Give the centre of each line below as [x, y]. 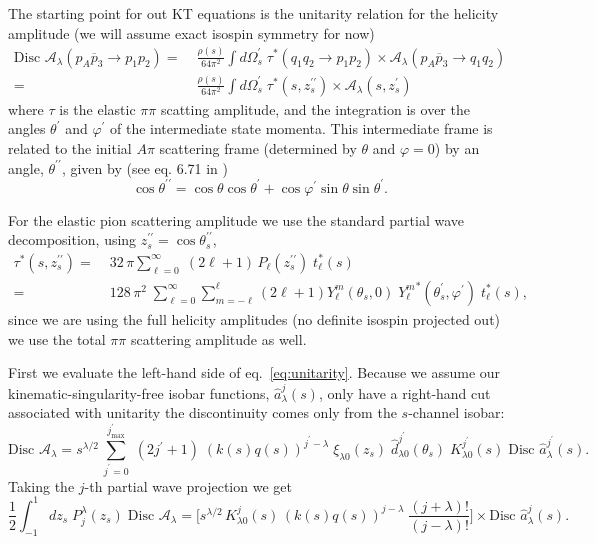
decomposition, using [72, 239]
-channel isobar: [456, 412]
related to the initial [70, 148]
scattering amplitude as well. [218, 338]
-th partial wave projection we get [188, 485]
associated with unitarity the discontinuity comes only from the [202, 412]
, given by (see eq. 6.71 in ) [145, 167]
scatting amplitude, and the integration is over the [315, 108]
